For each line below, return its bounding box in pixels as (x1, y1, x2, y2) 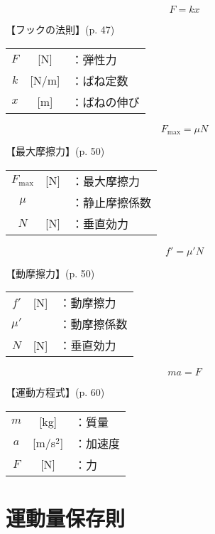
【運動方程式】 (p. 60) (6, 385, 105, 400)
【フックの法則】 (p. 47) (6, 22, 115, 36)
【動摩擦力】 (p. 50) (6, 265, 95, 280)
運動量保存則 (6, 503, 126, 533)
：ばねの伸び (71, 93, 140, 110)
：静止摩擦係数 (71, 193, 151, 210)
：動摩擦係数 (59, 316, 128, 333)
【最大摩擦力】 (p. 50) (6, 144, 105, 159)
